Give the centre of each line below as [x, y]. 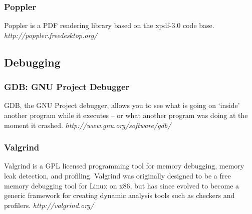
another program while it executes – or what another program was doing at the [126, 115]
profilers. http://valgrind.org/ [49, 205]
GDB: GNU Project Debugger [67, 87]
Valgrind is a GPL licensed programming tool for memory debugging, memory [124, 166]
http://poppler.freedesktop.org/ [51, 35]
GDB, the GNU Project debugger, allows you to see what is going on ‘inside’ [122, 105]
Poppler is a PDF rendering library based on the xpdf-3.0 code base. [109, 25]
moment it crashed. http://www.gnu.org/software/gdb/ [88, 125]
